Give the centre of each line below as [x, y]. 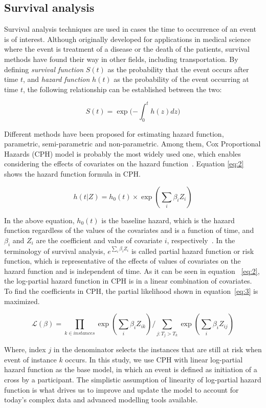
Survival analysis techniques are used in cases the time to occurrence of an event [130, 29]
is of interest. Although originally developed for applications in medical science [127, 39]
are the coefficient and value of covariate [99, 240]
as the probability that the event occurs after [178, 69]
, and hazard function [56, 79]
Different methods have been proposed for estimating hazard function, [114, 133]
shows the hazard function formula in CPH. [72, 174]
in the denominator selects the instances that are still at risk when [158, 349]
